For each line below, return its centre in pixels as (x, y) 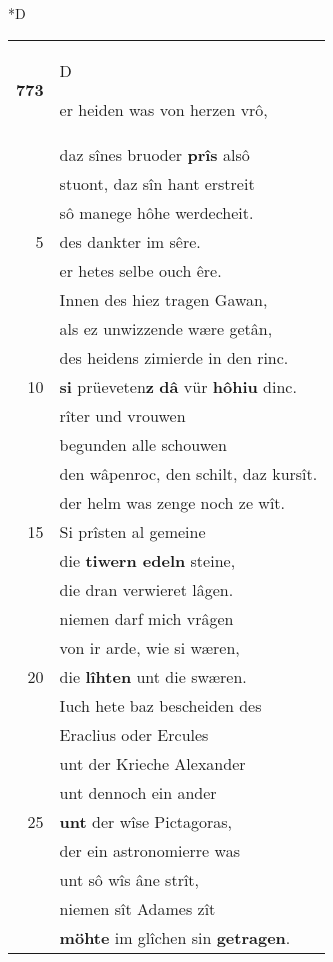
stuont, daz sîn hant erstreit (157, 183)
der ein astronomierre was (149, 850)
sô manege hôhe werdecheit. (156, 212)
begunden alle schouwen (143, 444)
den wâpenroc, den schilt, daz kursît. (188, 473)
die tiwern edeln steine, (147, 560)
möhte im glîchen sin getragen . (175, 937)
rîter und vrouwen (122, 415)
